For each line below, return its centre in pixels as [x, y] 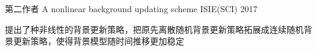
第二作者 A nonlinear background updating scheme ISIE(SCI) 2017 [131, 8]
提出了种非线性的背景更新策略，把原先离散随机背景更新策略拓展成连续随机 [154, 29]
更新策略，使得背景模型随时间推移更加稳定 [98, 41]
